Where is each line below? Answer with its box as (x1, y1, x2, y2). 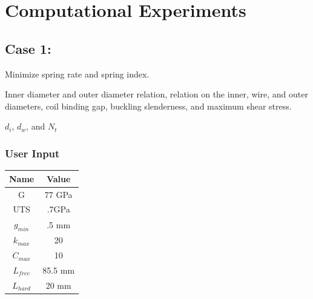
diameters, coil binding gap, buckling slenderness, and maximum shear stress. (5, 99, 292, 112)
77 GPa (44, 188, 73, 200)
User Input (5, 145, 60, 160)
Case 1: (5, 39, 51, 57)
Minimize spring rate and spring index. (5, 67, 150, 80)
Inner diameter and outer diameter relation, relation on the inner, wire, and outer (5, 88, 308, 100)
